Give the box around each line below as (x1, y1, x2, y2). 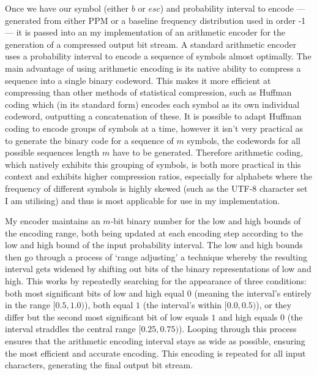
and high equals (218, 310, 278, 323)
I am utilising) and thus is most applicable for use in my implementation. (5, 194, 280, 206)
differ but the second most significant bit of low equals (5, 310, 209, 323)
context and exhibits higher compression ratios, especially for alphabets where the (5, 170, 312, 183)
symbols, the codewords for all (187, 134, 300, 146)
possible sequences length (5, 146, 100, 159)
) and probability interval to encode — (160, 2, 305, 14)
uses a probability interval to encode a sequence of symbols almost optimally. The (5, 50, 311, 63)
